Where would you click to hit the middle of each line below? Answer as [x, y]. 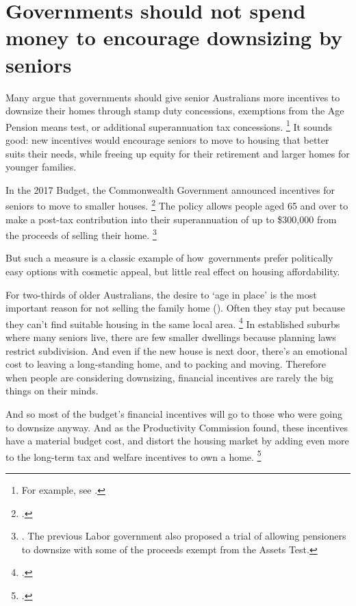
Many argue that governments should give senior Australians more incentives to [173, 97]
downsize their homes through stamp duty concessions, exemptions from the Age [175, 111]
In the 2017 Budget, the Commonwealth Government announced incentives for [170, 189]
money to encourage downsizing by [174, 37]
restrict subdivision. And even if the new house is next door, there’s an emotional [177, 350]
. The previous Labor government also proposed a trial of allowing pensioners [184, 536]
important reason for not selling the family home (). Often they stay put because [175, 308]
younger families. [41, 167]
